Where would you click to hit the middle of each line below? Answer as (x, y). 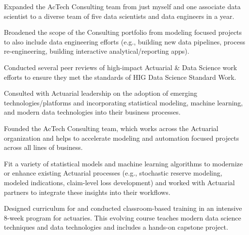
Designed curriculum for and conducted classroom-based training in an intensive (123, 208)
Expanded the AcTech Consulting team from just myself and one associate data (122, 6)
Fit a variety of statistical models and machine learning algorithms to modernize (123, 163)
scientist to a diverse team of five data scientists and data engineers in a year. (119, 16)
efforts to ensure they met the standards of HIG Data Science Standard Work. (120, 77)
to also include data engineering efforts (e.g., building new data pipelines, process (124, 41)
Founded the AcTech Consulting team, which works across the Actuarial (111, 128)
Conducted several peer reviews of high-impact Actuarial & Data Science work (121, 67)
